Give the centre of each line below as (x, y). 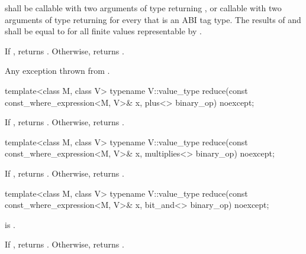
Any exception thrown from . (57, 71)
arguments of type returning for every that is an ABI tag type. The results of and (153, 19)
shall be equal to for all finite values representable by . (103, 31)
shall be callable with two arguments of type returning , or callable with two (143, 8)
